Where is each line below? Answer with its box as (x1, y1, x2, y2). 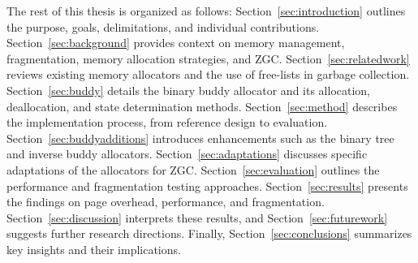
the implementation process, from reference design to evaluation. (6, 114, 328, 131)
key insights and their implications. (6, 240, 181, 257)
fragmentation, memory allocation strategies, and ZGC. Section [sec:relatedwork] (6, 50, 410, 67)
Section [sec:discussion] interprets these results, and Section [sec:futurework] (6, 209, 388, 226)
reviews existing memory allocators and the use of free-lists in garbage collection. (6, 66, 410, 83)
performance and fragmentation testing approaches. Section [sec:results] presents (6, 177, 408, 194)
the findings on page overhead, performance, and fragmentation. (6, 193, 325, 210)
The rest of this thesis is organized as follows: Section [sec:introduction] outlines (6, 2, 406, 19)
